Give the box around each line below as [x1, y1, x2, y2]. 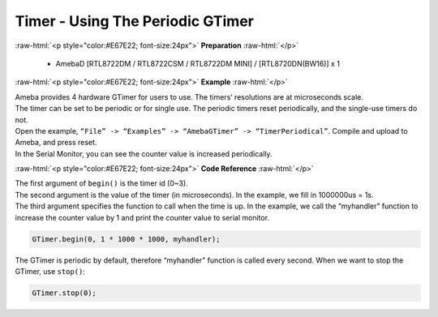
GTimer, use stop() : [15, 266, 85, 276]
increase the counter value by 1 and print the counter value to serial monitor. [15, 212, 270, 222]
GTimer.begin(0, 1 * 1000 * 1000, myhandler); [32, 234, 221, 243]
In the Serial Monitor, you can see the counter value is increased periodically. [15, 148, 273, 158]
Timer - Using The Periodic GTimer [15, 12, 255, 30]
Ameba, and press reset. [15, 138, 97, 148]
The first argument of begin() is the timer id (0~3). [15, 178, 188, 188]
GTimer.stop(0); [32, 288, 97, 298]
